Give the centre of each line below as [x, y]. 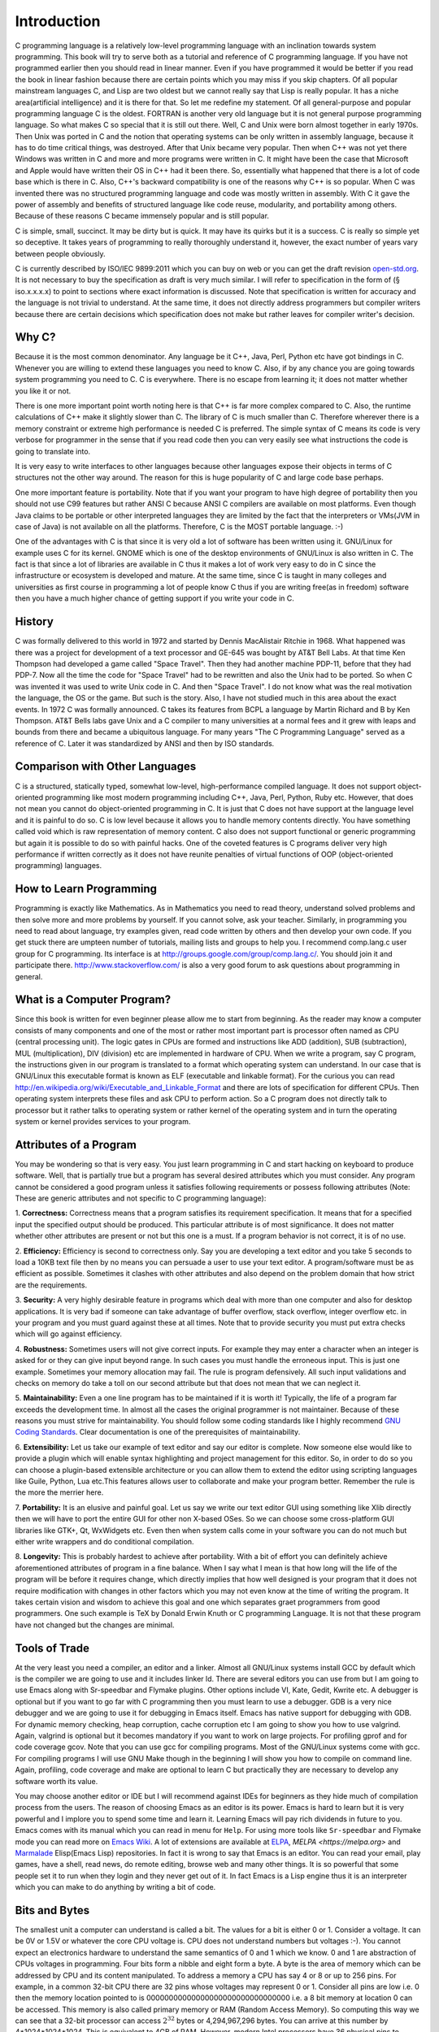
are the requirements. [51, 1285]
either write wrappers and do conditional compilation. [104, 1541]
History [35, 622]
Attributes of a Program [76, 1145]
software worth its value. [57, 1781]
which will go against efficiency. [68, 1334]
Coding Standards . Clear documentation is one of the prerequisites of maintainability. [158, 1432]
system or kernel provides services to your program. [103, 1121]
